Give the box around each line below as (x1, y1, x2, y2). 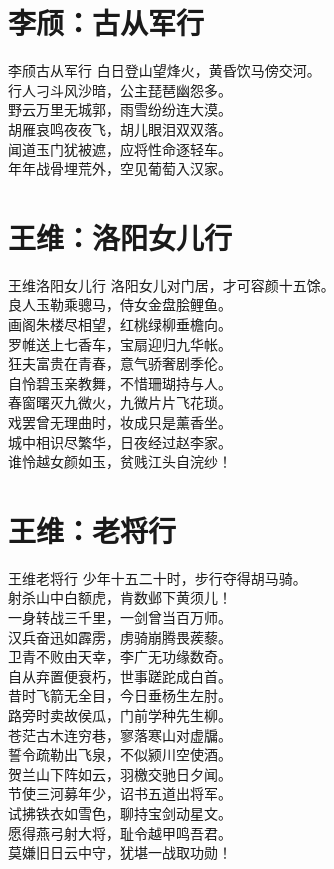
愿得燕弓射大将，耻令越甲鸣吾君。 (8, 822, 232, 843)
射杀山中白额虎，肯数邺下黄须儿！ (8, 587, 232, 608)
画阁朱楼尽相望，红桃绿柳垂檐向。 (8, 314, 232, 334)
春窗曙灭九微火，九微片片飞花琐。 (8, 392, 232, 413)
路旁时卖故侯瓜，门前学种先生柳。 (8, 705, 232, 726)
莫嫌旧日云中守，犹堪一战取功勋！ (8, 842, 232, 863)
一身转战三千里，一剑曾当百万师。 (8, 607, 232, 628)
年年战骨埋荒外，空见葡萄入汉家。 (8, 158, 232, 179)
